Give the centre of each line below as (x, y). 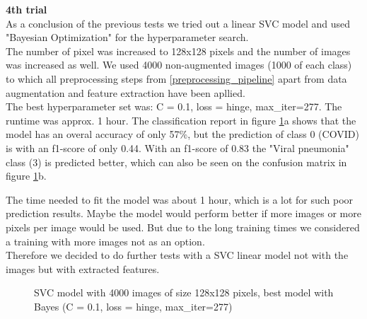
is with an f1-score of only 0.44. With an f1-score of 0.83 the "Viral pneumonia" (177, 147)
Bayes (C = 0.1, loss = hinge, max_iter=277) (133, 306)
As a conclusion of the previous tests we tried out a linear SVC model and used (178, 23)
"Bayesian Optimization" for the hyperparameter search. (127, 37)
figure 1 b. (26, 176)
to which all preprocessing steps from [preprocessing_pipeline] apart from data (176, 78)
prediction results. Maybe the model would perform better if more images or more (183, 213)
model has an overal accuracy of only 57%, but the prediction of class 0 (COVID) (182, 134)
